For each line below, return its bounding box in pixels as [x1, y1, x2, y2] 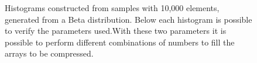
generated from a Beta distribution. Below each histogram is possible [5, 13, 252, 25]
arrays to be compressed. [5, 47, 94, 60]
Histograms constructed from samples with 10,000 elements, [5, 2, 220, 13]
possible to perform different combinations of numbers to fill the [5, 36, 235, 48]
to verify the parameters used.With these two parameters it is [5, 24, 227, 37]
